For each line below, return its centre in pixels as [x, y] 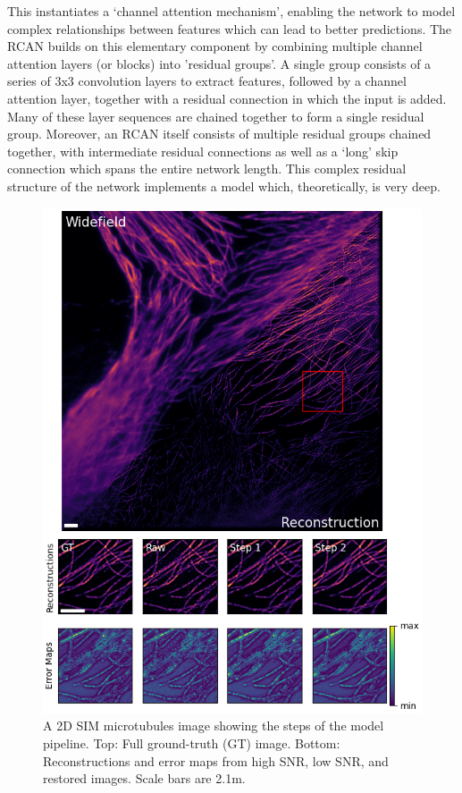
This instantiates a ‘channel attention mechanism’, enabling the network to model [231, 11]
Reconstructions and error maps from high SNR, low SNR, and [216, 760]
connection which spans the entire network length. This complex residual [207, 169]
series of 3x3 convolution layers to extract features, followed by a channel [207, 81]
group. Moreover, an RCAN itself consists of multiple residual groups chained [219, 134]
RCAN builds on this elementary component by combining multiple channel [215, 46]
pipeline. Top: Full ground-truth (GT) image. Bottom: [192, 743]
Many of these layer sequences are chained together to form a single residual [216, 116]
